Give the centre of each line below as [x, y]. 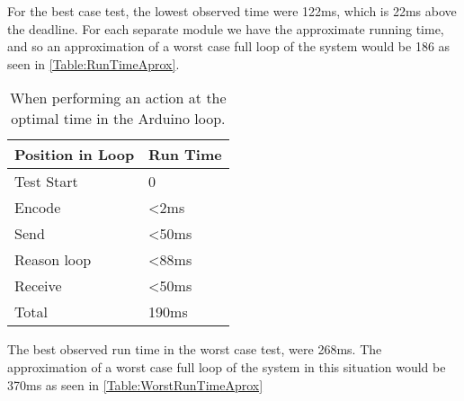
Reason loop [53, 260]
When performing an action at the [118, 98]
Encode [38, 208]
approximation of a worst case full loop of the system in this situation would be [227, 366]
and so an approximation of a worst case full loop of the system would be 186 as [229, 46]
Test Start [46, 182]
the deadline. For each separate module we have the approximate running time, [226, 28]
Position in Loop [75, 155]
